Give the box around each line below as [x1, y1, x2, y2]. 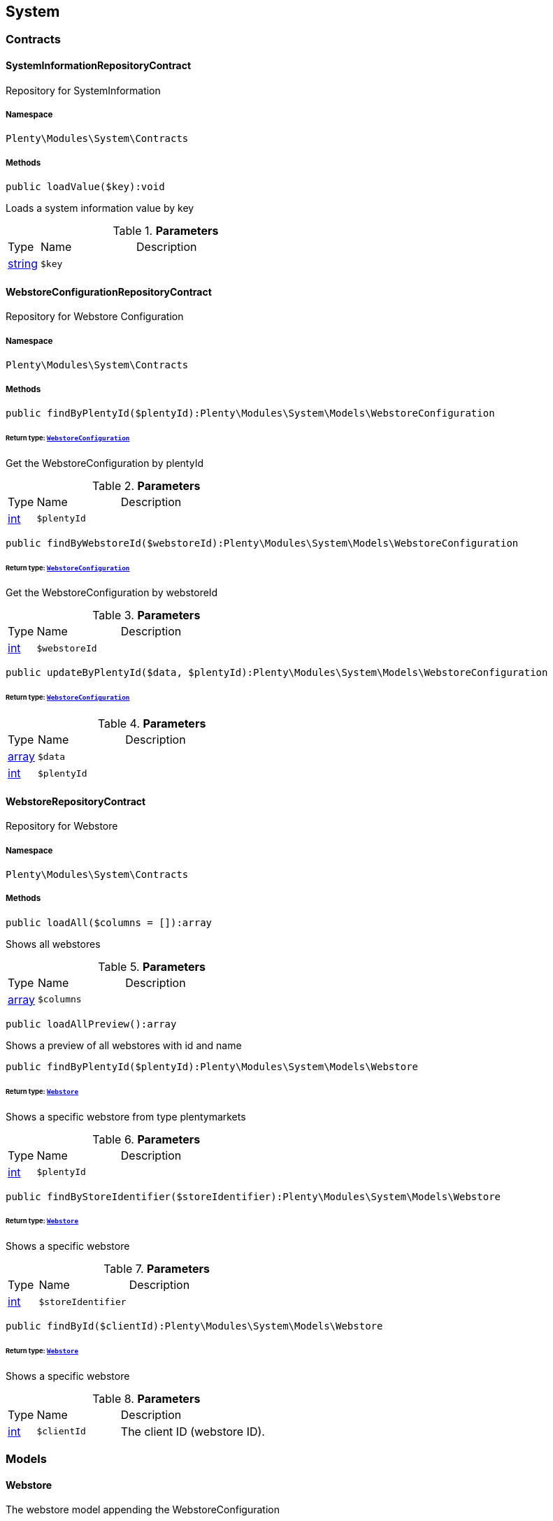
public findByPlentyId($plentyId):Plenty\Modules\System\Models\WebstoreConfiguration [6, 407, 495, 419]
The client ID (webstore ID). [120, 1424, 265, 1439]
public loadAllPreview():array [6, 1018, 177, 1030]
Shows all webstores [6, 937, 101, 950]
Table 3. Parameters [92, 608, 201, 623]
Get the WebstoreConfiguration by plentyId [6, 456, 203, 469]
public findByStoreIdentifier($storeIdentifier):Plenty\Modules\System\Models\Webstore [6, 1190, 501, 1202]
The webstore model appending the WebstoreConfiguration [6, 1504, 280, 1516]
